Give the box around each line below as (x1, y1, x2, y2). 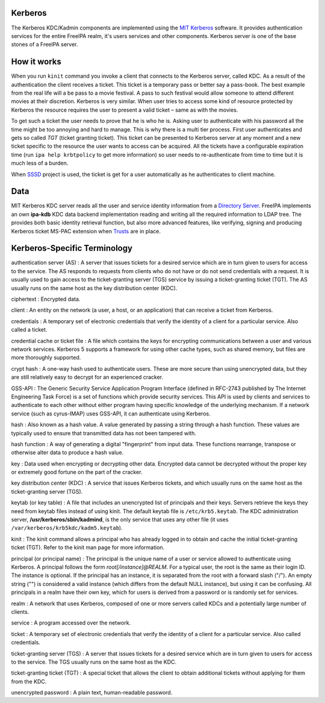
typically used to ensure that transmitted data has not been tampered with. (11, 429, 197, 437)
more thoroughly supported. (11, 354, 81, 361)
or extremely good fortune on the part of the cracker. (11, 468, 143, 476)
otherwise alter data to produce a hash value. (11, 449, 124, 456)
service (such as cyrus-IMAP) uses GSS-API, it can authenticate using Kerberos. (11, 410, 211, 417)
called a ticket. (11, 326, 48, 333)
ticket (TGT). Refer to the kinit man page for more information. (11, 544, 165, 551)
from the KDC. (11, 678, 47, 685)
